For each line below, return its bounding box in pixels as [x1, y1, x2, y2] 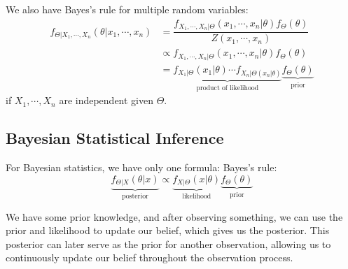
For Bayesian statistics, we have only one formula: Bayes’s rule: [6, 160, 277, 175]
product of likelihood [196, 84, 259, 92]
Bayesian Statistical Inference [6, 127, 224, 149]
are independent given [59, 93, 154, 108]
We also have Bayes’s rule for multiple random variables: [6, 2, 249, 16]
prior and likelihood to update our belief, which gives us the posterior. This [6, 223, 330, 238]
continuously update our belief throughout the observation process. [6, 250, 293, 265]
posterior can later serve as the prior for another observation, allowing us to [6, 236, 331, 251]
